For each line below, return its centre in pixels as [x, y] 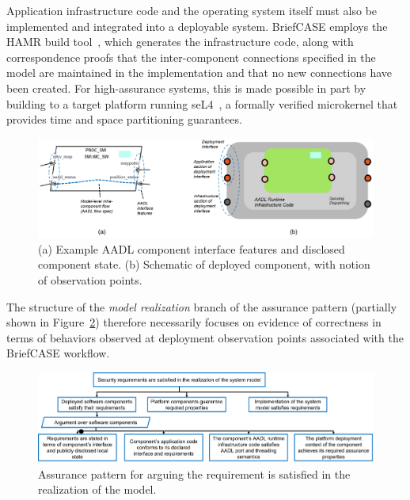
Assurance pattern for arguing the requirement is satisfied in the [194, 473]
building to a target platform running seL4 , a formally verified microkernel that [202, 103]
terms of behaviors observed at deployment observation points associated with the [205, 337]
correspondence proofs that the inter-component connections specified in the [191, 57]
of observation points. [90, 279]
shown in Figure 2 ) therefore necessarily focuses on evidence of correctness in [194, 322]
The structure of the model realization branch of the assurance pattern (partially [202, 306]
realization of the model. [97, 489]
